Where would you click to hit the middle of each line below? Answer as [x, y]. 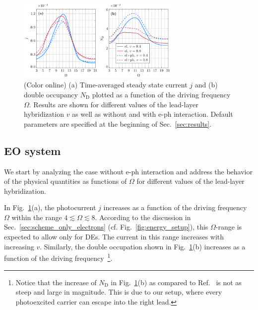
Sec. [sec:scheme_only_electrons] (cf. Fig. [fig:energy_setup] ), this [106, 227]
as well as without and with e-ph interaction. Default [153, 114]
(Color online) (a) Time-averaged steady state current [106, 85]
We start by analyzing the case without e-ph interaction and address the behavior [128, 171]
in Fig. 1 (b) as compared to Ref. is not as [176, 282]
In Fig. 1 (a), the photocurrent [50, 207]
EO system [32, 150]
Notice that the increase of [56, 282]
